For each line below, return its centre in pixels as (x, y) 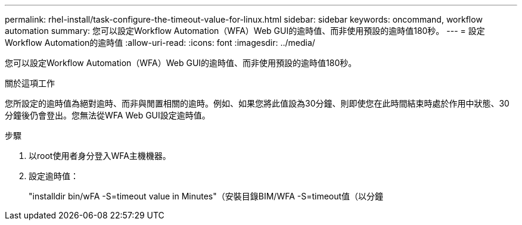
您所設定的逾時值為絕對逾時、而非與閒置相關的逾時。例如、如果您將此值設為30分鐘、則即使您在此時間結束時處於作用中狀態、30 (257, 103)
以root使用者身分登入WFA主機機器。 (100, 156)
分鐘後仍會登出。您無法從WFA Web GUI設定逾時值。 (108, 115)
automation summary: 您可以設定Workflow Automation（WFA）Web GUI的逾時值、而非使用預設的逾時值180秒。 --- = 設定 (245, 31)
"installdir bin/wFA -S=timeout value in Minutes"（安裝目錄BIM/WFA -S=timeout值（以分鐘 (206, 196)
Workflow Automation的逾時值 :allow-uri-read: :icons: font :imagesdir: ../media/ (160, 43)
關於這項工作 (30, 83)
